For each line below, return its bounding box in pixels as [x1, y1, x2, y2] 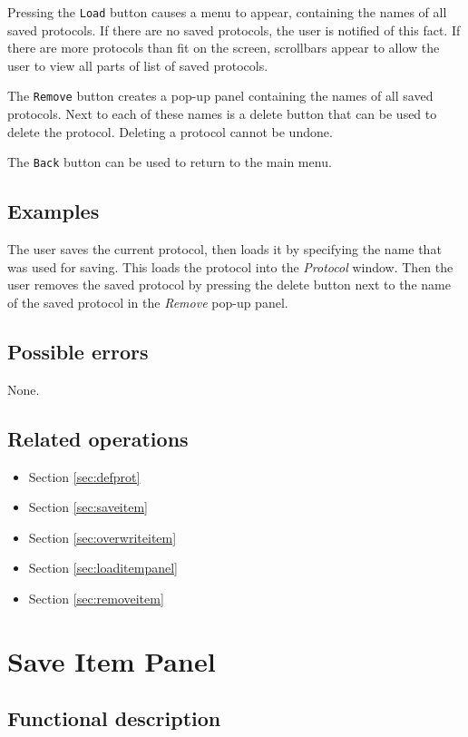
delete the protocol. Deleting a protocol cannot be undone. [7, 122, 333, 141]
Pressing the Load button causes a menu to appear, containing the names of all [7, 3, 447, 21]
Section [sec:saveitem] [28, 497, 148, 516]
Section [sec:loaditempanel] [28, 558, 178, 577]
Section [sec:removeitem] [28, 588, 164, 607]
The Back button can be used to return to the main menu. [7, 152, 332, 172]
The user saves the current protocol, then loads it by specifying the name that [7, 240, 442, 259]
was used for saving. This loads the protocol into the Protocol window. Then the [7, 257, 453, 276]
